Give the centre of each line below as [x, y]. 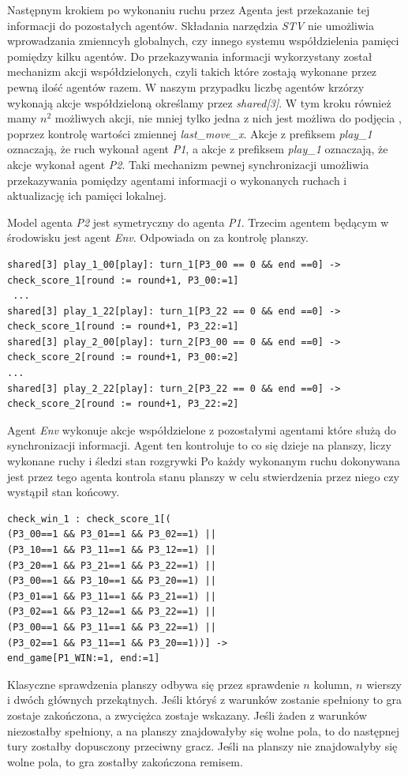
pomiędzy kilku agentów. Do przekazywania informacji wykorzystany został [190, 56]
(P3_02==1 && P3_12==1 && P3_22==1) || [112, 612]
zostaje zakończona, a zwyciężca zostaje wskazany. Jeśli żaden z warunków [187, 715]
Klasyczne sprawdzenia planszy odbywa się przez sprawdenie [153, 684]
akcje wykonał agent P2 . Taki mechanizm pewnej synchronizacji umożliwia [188, 164]
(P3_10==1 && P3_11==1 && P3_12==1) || [112, 550]
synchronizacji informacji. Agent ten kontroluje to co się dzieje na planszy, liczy [199, 445]
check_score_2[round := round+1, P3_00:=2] [123, 357]
